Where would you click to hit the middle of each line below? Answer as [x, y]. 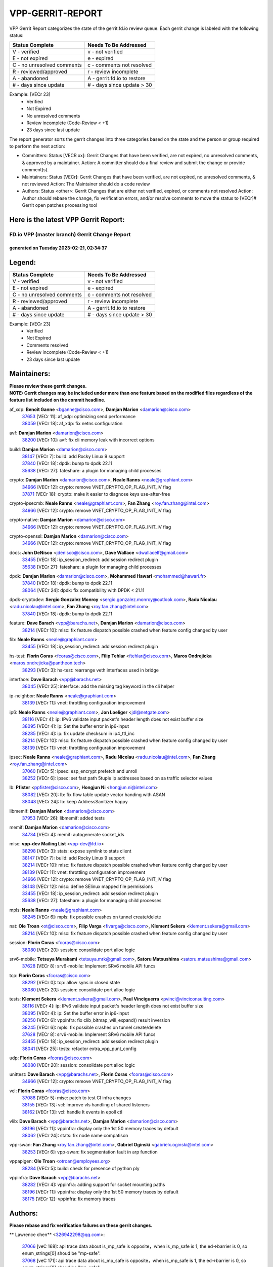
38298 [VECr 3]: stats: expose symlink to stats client [77, 851]
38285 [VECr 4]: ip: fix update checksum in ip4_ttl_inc [78, 733]
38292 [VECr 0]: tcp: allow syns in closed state [71, 983]
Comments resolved [48, 345]
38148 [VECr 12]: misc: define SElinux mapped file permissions [87, 886]
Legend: [23, 262]
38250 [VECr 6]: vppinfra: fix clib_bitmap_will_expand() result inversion [96, 1020]
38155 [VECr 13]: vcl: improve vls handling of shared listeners [86, 1105]
